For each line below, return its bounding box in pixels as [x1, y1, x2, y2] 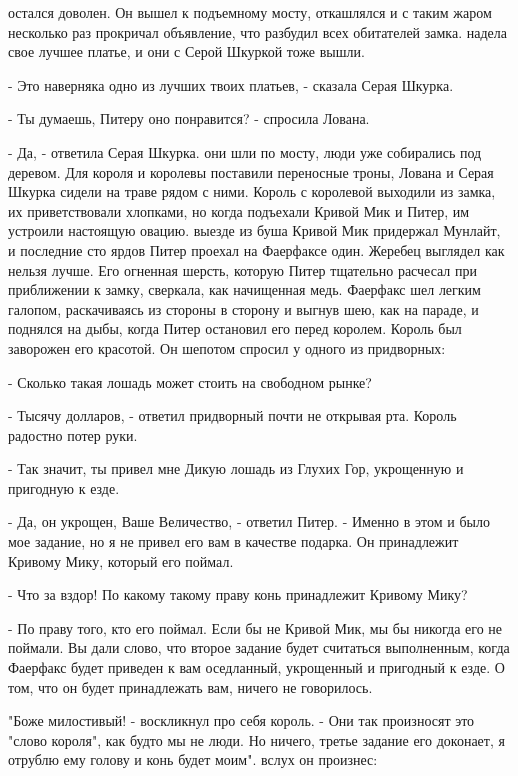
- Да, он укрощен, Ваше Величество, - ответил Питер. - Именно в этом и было [8, 511, 490, 532]
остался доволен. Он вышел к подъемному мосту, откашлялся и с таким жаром [8, 2, 492, 22]
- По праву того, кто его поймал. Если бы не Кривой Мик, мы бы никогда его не [8, 617, 503, 638]
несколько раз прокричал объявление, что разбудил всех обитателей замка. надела [8, 21, 507, 42]
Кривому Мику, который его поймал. [8, 550, 234, 571]
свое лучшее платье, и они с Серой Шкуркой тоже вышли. [8, 41, 365, 62]
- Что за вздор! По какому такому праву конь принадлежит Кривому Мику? [8, 584, 468, 605]
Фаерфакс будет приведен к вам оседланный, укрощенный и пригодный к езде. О [8, 657, 505, 678]
